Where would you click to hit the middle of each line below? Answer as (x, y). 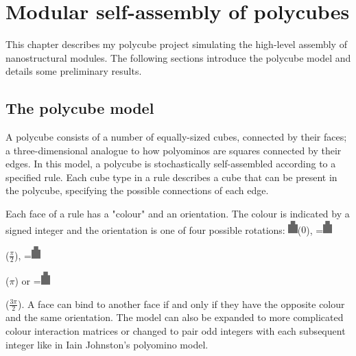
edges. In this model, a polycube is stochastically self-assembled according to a (171, 164)
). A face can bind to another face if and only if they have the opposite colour (181, 304)
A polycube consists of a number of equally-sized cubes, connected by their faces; (176, 137)
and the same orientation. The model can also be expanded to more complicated (175, 317)
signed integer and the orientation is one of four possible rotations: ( (154, 229)
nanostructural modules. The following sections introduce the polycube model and (178, 57)
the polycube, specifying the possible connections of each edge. (137, 190)
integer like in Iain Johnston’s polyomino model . (107, 344)
